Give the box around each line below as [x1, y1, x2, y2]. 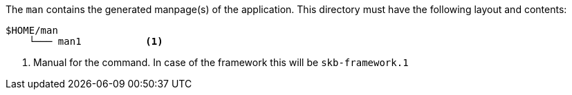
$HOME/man [6, 25, 58, 36]
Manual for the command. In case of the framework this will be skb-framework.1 [33, 56, 409, 68]
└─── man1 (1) [28, 36, 163, 47]
